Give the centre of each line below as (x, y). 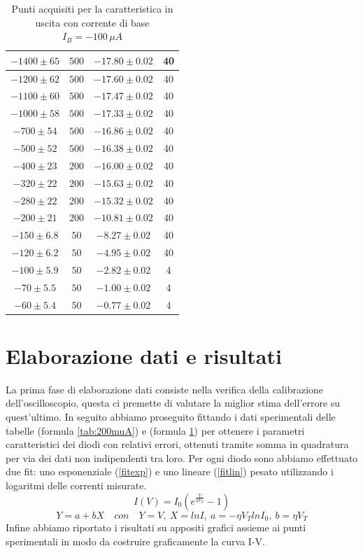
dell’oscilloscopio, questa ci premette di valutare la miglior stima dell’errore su (173, 403)
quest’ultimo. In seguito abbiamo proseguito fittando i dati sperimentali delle (171, 416)
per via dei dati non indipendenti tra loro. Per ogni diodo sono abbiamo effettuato (182, 457)
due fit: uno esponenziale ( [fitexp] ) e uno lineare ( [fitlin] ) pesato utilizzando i (170, 471)
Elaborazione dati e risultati (144, 355)
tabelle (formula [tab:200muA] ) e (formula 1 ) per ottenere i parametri (155, 430)
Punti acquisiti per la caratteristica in (92, 8)
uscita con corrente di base (92, 22)
